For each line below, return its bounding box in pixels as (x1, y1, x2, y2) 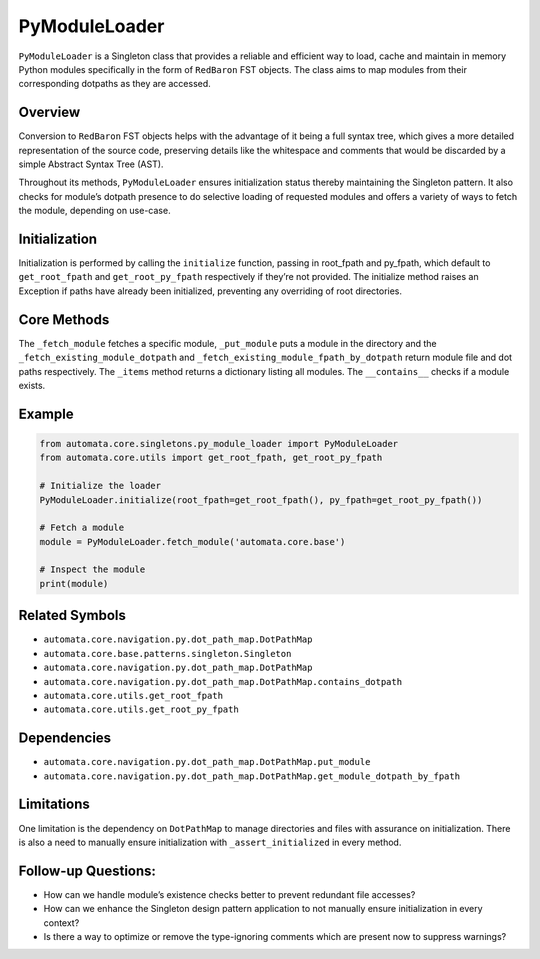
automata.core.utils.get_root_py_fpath (43, 704, 239, 715)
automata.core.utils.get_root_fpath (43, 690, 224, 701)
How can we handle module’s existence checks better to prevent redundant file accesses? (43, 888, 416, 900)
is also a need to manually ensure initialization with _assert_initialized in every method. (18, 836, 402, 848)
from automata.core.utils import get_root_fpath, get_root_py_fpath (39, 452, 383, 464)
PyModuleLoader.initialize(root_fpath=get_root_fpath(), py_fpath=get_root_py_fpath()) (39, 494, 483, 505)
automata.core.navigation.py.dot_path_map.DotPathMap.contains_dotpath (43, 676, 403, 687)
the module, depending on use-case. (18, 205, 171, 217)
